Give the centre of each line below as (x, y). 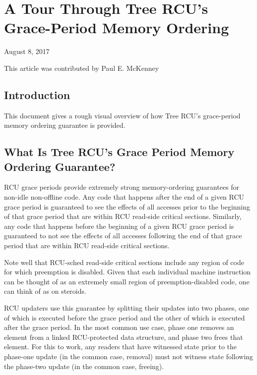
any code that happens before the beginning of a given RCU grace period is (119, 226)
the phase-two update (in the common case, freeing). (84, 366)
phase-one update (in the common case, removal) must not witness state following (129, 356)
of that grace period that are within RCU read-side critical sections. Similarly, (123, 216)
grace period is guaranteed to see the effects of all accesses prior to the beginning (127, 206)
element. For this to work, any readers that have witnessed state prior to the (120, 347)
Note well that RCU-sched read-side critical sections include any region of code (124, 262)
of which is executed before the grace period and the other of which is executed (125, 317)
